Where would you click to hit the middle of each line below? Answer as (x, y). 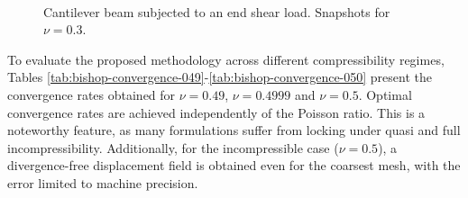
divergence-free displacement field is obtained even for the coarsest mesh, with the (234, 165)
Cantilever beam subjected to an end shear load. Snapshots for (217, 11)
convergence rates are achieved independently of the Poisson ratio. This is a (216, 112)
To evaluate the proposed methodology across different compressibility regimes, (226, 59)
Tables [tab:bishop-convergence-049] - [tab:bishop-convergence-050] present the (220, 77)
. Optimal (385, 94)
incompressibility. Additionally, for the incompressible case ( (173, 147)
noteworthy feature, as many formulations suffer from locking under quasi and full (234, 130)
